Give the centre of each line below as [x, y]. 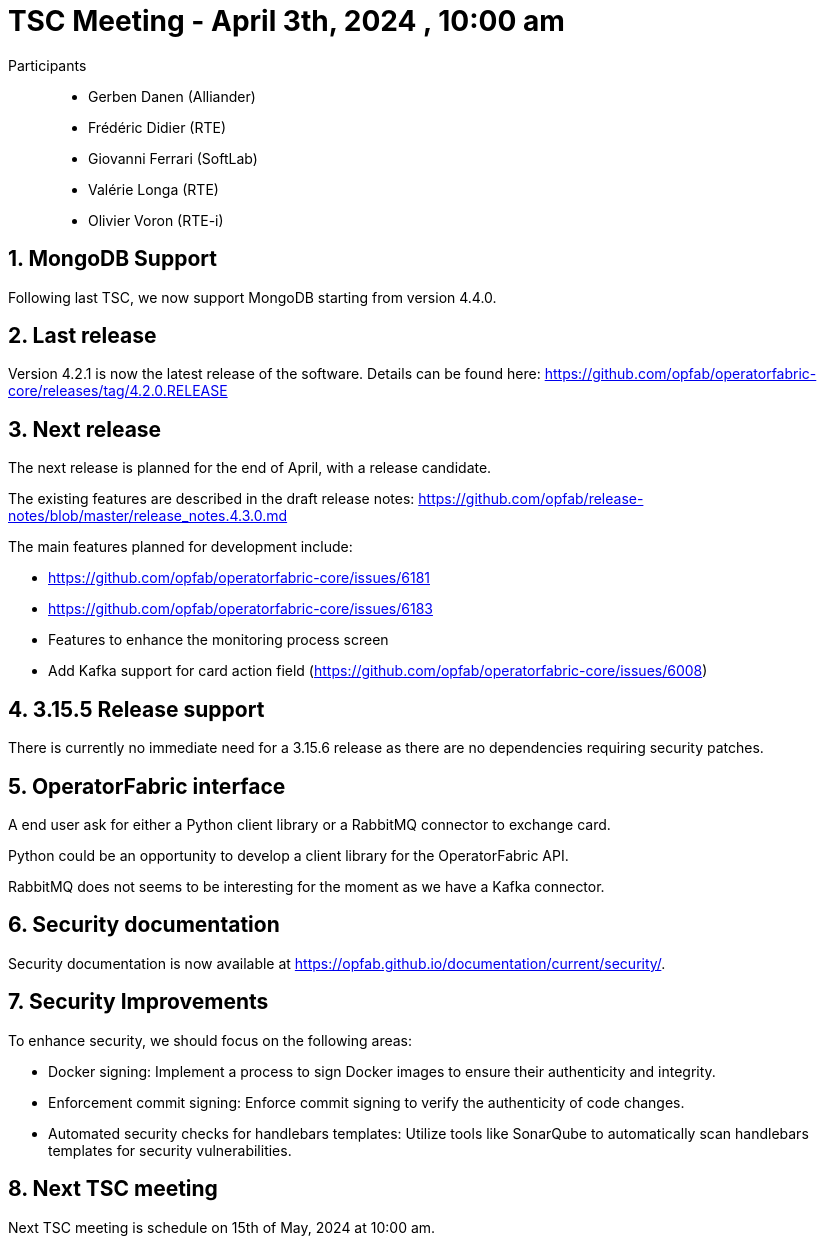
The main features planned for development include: [180, 547]
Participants [47, 65]
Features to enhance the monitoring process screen [218, 640]
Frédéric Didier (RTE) [157, 127]
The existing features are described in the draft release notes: [211, 499]
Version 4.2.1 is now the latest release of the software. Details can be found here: [274, 374]
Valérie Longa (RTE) [153, 189]
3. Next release [85, 429]
